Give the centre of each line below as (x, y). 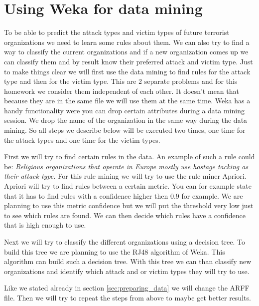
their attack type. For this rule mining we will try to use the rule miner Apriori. (125, 176)
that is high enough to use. (45, 225)
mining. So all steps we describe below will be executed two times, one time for (125, 130)
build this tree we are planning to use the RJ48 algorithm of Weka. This (115, 251)
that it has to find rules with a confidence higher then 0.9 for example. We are (124, 195)
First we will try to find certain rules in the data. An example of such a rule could (129, 156)
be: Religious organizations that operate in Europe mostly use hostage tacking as (126, 166)
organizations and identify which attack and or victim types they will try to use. (127, 271)
